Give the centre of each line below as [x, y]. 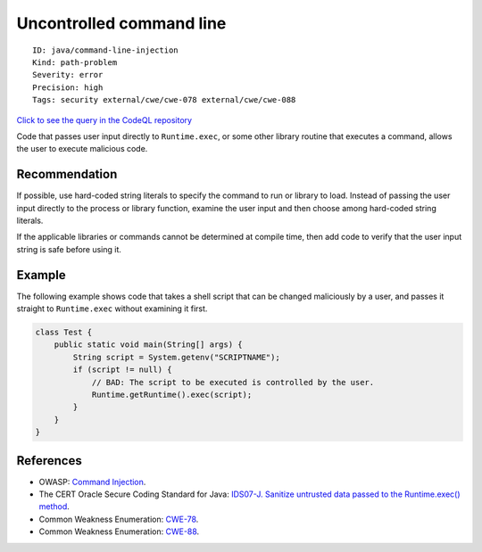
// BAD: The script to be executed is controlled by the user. [233, 382]
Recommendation [67, 174]
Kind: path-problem [75, 62]
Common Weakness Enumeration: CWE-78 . [119, 519]
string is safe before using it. [69, 249]
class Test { [64, 333]
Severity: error [68, 75]
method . [54, 507]
